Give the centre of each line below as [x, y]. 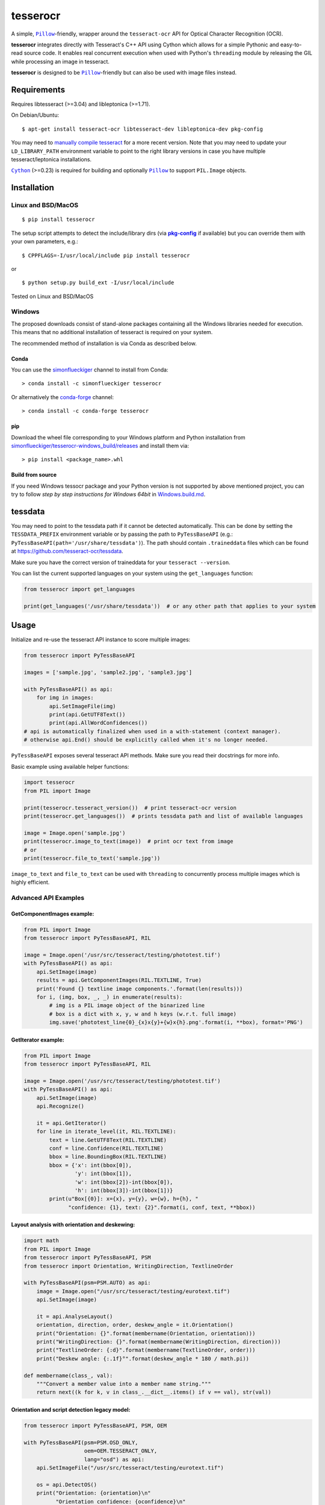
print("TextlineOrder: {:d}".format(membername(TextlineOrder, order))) [146, 1350]
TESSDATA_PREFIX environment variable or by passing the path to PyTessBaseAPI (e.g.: [122, 534]
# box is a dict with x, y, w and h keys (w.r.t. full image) [143, 1014]
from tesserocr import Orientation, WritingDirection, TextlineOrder [128, 1266]
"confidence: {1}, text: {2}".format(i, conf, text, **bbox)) [162, 1207]
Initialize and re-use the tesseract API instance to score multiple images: [101, 640]
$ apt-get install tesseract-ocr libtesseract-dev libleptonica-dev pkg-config [142, 129]
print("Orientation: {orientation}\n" [94, 1493]
